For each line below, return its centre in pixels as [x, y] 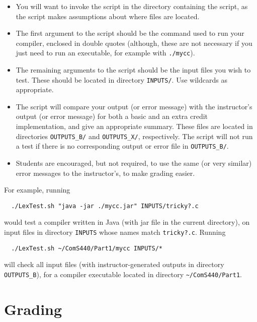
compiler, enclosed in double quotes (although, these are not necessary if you [134, 43]
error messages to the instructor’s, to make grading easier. [105, 173]
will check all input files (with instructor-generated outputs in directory [114, 264]
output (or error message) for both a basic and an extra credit [112, 116]
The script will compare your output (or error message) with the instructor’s [134, 106]
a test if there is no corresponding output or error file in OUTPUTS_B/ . [122, 146]
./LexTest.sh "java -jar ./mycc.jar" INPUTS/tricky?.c [105, 206]
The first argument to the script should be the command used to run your [130, 33]
